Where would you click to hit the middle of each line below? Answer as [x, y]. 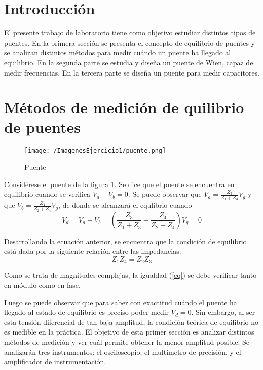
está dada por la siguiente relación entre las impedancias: [93, 251]
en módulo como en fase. [42, 285]
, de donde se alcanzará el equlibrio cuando [125, 205]
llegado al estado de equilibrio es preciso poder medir [87, 312]
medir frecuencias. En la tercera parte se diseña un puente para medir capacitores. [132, 72]
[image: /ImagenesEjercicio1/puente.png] [95, 151]
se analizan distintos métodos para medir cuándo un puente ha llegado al [118, 52]
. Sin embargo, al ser [223, 312]
